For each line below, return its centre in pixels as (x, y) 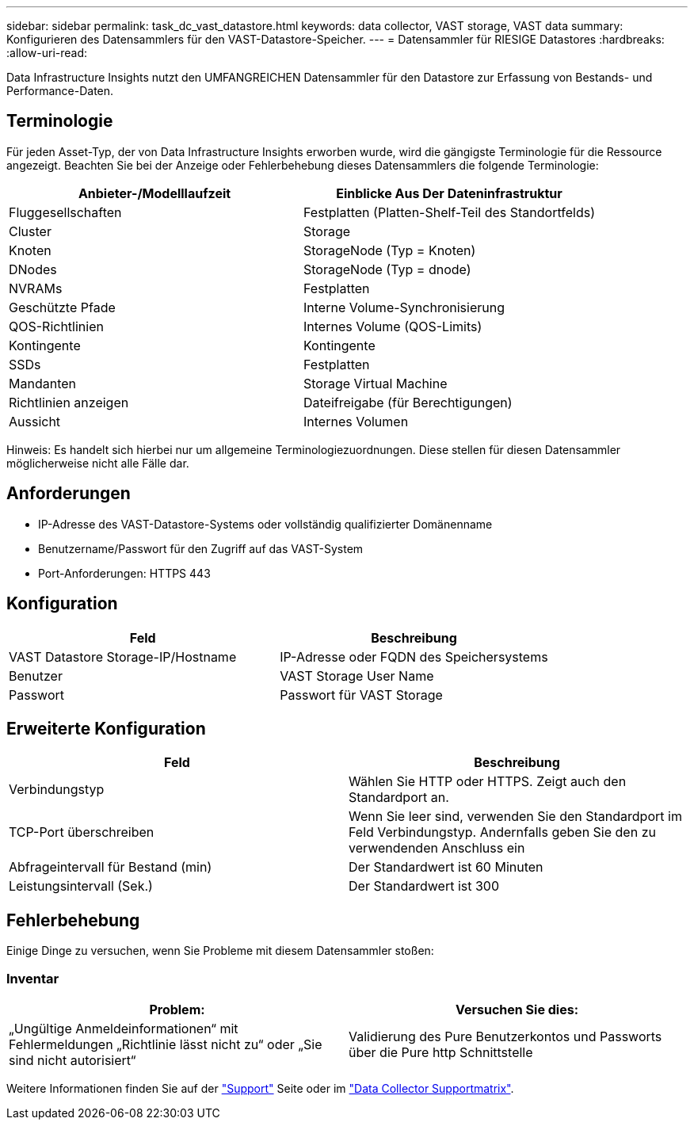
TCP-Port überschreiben (82, 832)
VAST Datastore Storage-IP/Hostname (123, 657)
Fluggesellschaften (65, 212)
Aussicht (35, 421)
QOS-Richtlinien (56, 326)
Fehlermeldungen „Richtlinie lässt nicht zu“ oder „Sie (166, 1044)
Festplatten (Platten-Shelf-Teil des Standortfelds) (449, 212)
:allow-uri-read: (47, 53)
